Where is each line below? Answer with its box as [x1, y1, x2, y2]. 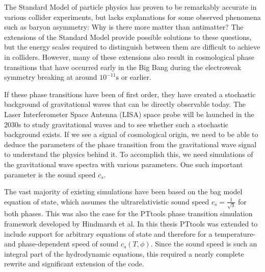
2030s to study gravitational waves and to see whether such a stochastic [4, 119, 229, 129]
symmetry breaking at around [4, 72, 97, 82]
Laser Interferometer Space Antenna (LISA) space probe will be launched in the [4, 108, 254, 119]
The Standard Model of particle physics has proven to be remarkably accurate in [4, 2, 257, 12]
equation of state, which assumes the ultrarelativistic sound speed [4, 196, 209, 207]
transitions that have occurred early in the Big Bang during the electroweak [4, 61, 242, 72]
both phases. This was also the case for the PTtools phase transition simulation [4, 208, 253, 219]
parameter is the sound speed [4, 169, 96, 179]
